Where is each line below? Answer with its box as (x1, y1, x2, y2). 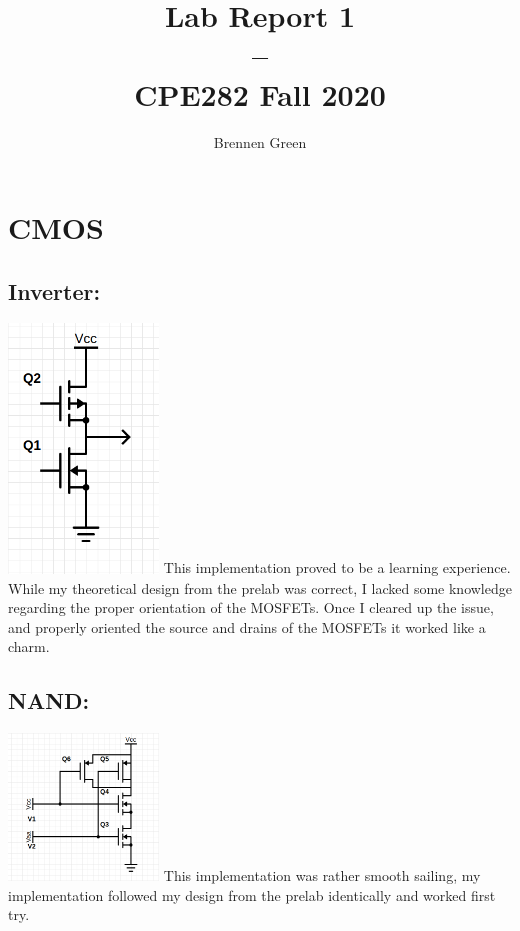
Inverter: (8, 275, 101, 306)
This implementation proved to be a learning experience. (163, 557, 511, 578)
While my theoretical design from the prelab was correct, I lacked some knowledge (8, 577, 512, 598)
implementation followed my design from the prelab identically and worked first (8, 884, 496, 905)
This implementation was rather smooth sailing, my (163, 865, 481, 885)
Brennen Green (213, 131, 307, 152)
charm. (8, 636, 50, 657)
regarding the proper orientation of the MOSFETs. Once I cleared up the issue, (8, 597, 494, 618)
